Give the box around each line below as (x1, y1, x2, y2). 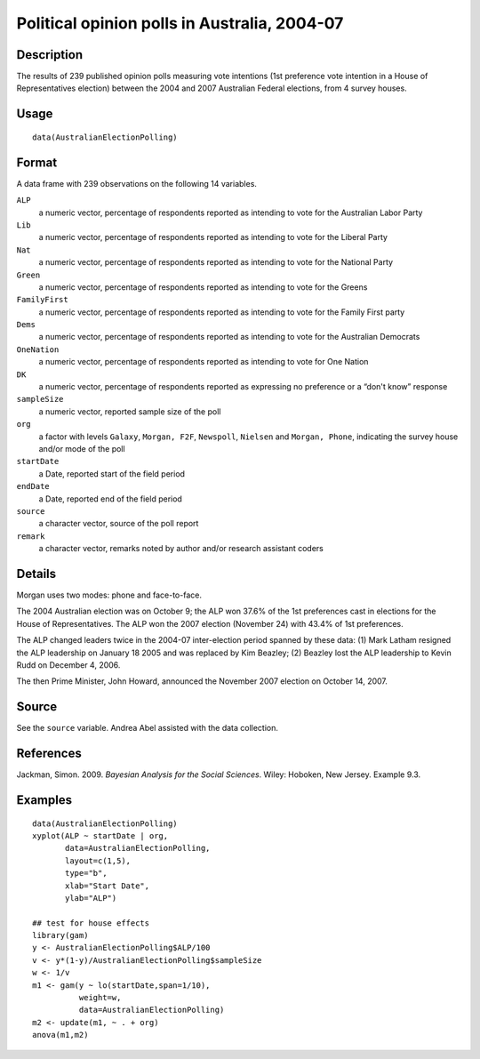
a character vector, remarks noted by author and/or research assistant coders (38, 543, 324, 554)
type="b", (65, 868, 108, 878)
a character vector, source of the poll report (38, 518, 199, 529)
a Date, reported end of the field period (38, 493, 182, 504)
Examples (16, 792, 73, 807)
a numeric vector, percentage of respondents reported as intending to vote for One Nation (38, 357, 369, 367)
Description (16, 47, 84, 62)
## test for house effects (32, 918, 150, 928)
